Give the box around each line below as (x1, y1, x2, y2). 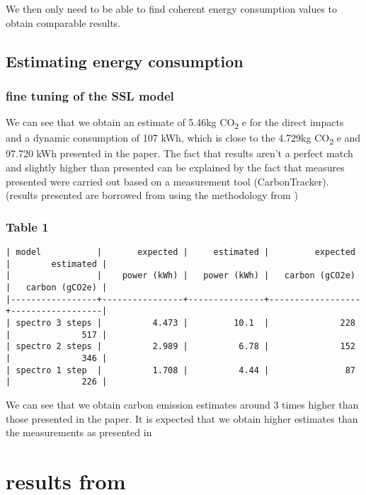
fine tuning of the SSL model (6, 86, 174, 104)
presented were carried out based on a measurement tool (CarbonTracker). (6, 173, 329, 188)
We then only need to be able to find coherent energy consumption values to (6, 1, 338, 16)
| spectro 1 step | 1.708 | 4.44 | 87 (6, 365, 355, 375)
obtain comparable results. (6, 15, 121, 30)
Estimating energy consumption (6, 50, 244, 72)
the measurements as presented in (6, 425, 152, 440)
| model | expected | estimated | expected (6, 247, 355, 258)
